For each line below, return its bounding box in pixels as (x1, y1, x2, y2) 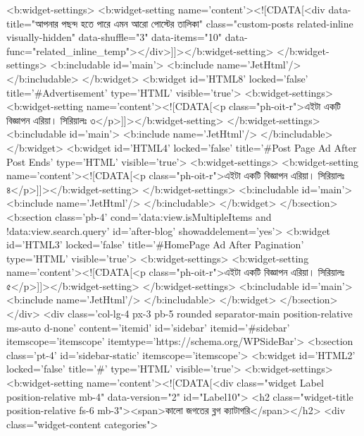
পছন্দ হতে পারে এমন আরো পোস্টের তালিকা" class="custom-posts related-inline (61, 16, 353, 30)
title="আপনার (6, 16, 58, 30)
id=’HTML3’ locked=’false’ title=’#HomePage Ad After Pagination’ (6, 237, 304, 252)
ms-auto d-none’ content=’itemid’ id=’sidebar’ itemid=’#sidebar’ (6, 320, 290, 334)
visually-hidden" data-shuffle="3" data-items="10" (6, 30, 222, 44)
